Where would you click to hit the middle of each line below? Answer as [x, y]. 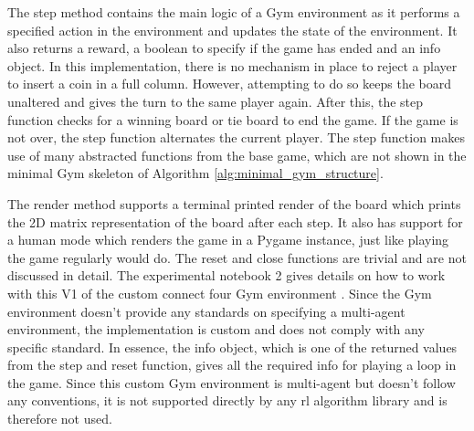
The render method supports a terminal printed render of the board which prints [234, 203]
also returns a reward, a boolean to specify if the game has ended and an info [224, 48]
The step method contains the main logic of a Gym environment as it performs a [234, 12]
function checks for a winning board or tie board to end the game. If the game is [233, 119]
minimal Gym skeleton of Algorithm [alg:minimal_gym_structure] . [195, 173]
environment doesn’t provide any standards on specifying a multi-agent [206, 311]
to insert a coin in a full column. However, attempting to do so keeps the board [230, 84]
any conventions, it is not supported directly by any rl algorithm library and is [227, 400]
